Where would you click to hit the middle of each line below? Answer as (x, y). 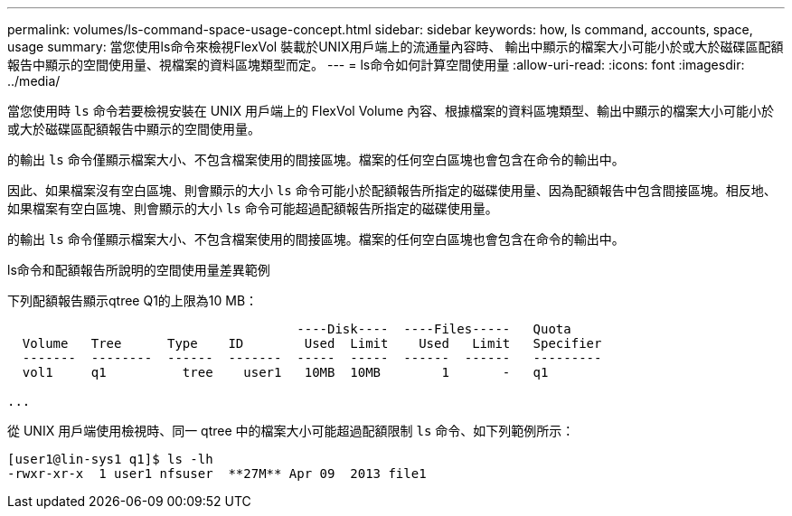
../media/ (34, 81)
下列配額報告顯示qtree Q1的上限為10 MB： (133, 300)
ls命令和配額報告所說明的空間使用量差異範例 (139, 270)
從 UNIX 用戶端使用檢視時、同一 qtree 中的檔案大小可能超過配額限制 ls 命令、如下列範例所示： (291, 431)
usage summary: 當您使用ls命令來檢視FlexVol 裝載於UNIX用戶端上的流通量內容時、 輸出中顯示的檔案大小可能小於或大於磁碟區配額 (396, 47)
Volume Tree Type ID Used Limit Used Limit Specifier (312, 343)
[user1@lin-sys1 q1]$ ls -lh (110, 459)
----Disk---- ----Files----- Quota (434, 329)
